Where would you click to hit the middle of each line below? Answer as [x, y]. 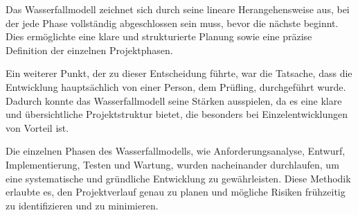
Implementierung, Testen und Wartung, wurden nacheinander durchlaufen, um [172, 164]
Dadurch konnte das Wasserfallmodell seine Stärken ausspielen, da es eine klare [174, 100]
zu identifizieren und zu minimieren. [82, 205]
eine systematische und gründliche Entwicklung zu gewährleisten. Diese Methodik [178, 178]
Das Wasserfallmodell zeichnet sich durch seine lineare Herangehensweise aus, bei [178, 9]
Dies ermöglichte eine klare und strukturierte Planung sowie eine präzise [159, 36]
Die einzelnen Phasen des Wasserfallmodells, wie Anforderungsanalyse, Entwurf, [176, 151]
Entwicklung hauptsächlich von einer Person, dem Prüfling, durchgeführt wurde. [176, 86]
